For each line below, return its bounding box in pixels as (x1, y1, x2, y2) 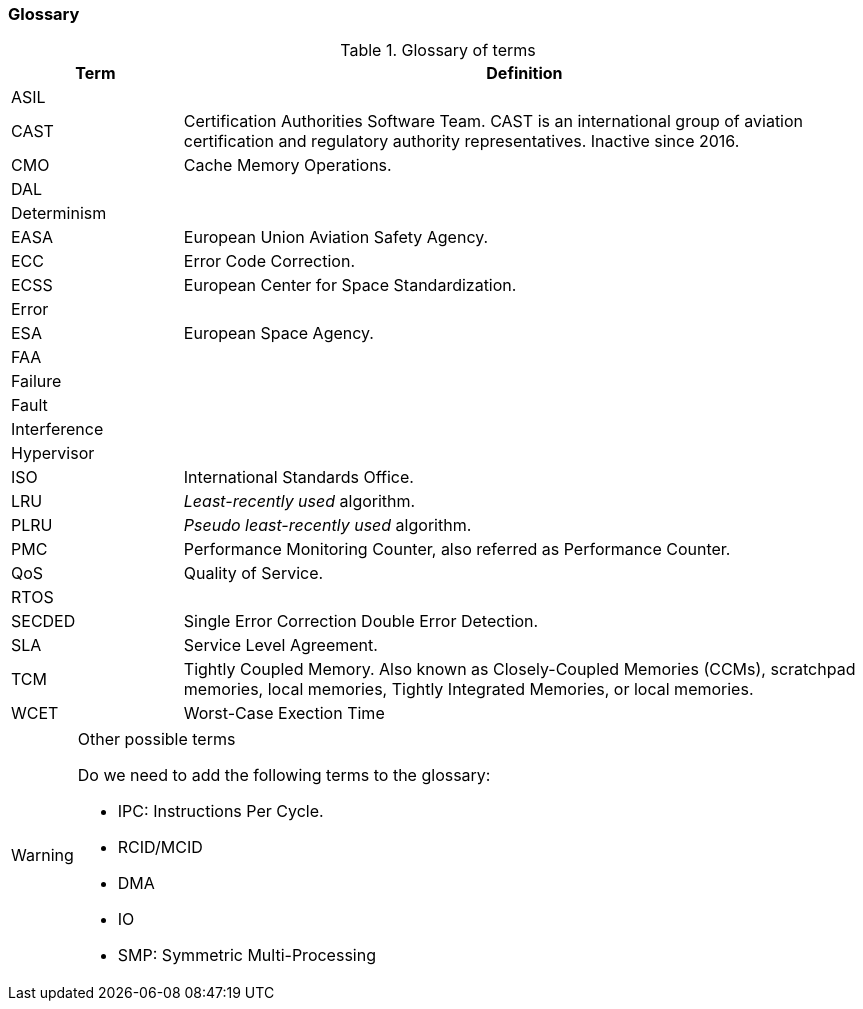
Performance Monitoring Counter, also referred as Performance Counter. (183, 539, 731, 560)
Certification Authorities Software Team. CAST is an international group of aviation (183, 111, 804, 132)
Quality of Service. (183, 563, 324, 584)
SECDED (11, 611, 76, 632)
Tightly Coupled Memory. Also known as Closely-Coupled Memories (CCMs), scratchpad (183, 659, 856, 680)
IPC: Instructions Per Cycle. (117, 801, 324, 822)
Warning (11, 845, 74, 866)
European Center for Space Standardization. (183, 275, 517, 296)
